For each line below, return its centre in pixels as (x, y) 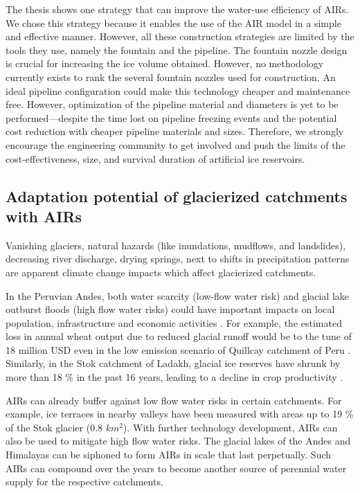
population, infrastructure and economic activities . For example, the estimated (174, 322)
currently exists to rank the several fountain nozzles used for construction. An (171, 77)
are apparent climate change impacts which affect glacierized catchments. (161, 272)
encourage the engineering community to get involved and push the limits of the (175, 144)
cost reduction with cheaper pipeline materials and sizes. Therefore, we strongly (175, 131)
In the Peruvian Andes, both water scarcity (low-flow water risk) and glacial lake (178, 295)
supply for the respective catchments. (84, 482)
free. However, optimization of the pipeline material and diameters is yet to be (172, 104)
